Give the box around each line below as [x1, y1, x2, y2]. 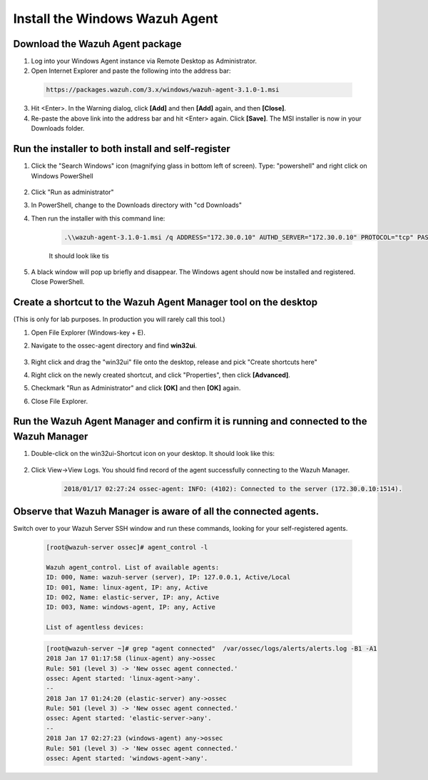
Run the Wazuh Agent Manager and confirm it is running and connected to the [13, 415, 367, 427]
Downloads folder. [31, 124, 85, 133]
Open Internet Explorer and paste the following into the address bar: [31, 66, 231, 75]
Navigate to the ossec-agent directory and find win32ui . [31, 341, 198, 350]
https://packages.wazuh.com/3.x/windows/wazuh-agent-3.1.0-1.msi [46, 86, 280, 94]
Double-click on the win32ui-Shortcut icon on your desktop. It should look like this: [31, 450, 275, 458]
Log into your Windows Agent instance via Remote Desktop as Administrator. [31, 57, 257, 66]
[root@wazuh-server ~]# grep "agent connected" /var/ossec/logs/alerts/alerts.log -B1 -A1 [46, 644, 377, 652]
